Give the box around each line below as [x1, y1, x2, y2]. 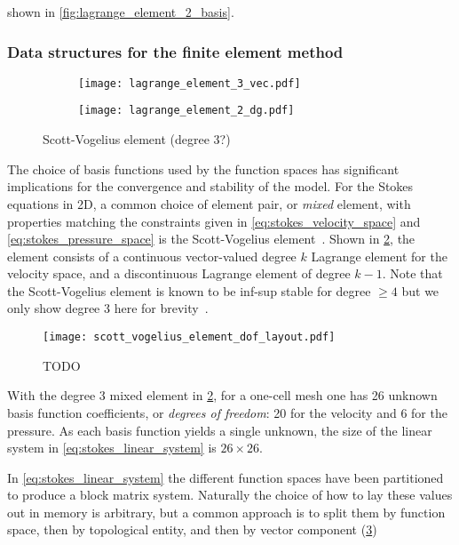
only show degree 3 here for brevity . [7, 299, 209, 317]
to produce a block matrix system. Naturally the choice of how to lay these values [7, 485, 453, 504]
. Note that [382, 264, 443, 283]
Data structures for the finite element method [7, 40, 344, 62]
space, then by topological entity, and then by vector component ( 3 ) [7, 520, 377, 539]
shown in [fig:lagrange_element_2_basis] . [7, 3, 234, 20]
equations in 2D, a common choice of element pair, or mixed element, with [7, 194, 411, 212]
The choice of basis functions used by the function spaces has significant [7, 159, 400, 178]
